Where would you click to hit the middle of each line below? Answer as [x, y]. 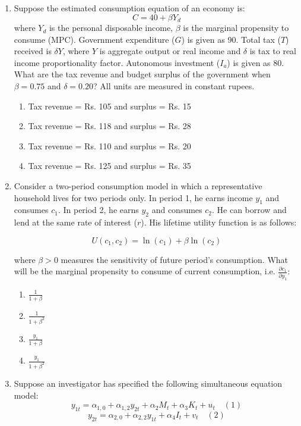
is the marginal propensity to [236, 28]
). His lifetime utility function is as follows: [219, 222]
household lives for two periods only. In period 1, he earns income [133, 197]
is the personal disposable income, [111, 28]
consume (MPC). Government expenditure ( [94, 39]
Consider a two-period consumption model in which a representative [138, 185]
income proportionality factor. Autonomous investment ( [117, 62]
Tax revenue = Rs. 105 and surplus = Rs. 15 [110, 106]
